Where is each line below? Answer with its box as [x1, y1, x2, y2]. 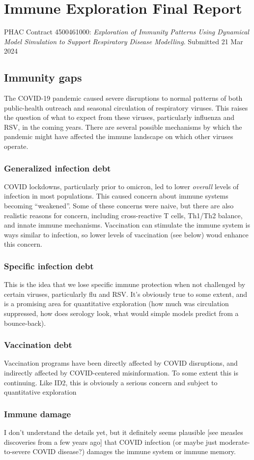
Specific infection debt [4, 259, 94, 272]
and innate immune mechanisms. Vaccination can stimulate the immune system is [4, 220, 250, 230]
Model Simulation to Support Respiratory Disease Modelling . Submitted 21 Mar [4, 36, 243, 46]
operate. [4, 141, 28, 151]
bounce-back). [4, 317, 46, 328]
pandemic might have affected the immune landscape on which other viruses [4, 131, 233, 142]
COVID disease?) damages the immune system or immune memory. [32, 446, 236, 457]
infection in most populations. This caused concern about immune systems [4, 191, 228, 201]
